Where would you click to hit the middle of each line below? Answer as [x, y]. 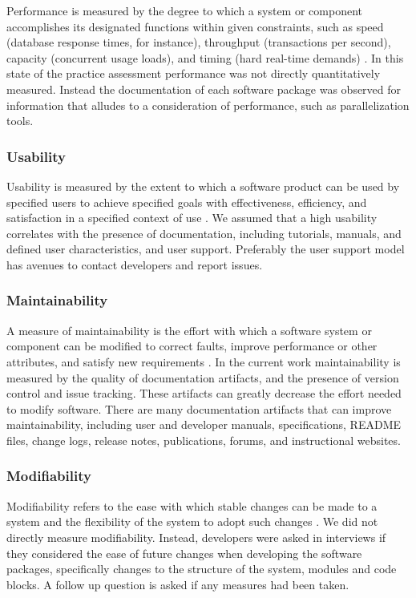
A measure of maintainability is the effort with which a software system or [189, 330]
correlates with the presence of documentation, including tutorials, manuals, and [204, 233]
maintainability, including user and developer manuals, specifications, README [204, 424]
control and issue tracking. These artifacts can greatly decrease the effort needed [204, 393]
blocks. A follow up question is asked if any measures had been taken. [178, 584]
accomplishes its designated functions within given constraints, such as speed [195, 26]
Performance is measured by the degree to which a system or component [184, 10]
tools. [20, 121]
